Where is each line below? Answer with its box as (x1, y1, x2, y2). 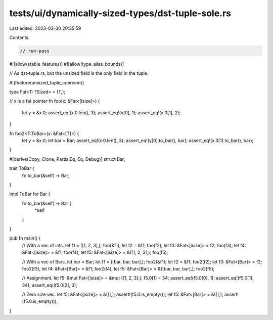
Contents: (9, 34, 30, 40)
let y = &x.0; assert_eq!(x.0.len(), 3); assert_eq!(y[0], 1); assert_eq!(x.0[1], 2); (22, 109, 181, 116)
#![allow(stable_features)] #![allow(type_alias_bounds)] (9, 61, 124, 67)
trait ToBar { (9, 165, 35, 171)
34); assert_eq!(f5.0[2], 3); (22, 282, 78, 288)
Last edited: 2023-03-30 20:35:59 (9, 25, 81, 31)
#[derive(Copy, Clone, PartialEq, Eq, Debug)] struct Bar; (9, 156, 126, 162)
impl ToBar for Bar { (9, 191, 51, 197)
